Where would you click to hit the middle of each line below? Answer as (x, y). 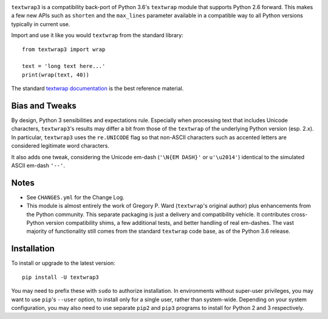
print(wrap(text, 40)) (56, 75)
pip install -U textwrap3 (61, 277)
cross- (299, 214)
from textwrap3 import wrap (64, 49)
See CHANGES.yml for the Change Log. (75, 197)
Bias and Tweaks (44, 105)
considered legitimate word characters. (60, 146)
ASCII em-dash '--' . (38, 165)
